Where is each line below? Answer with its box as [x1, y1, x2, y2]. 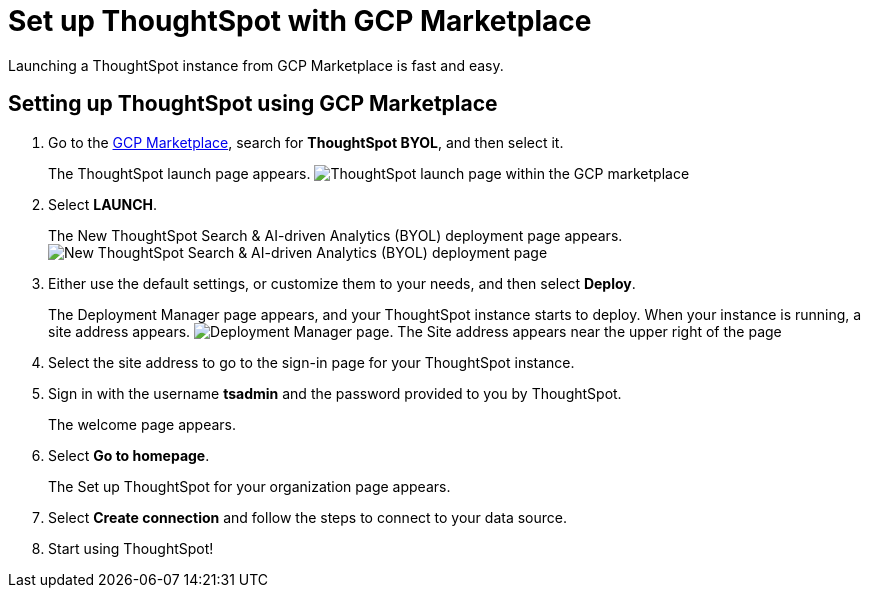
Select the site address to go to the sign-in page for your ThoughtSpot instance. [48, 353, 575, 371]
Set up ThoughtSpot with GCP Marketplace [8, 4, 592, 38]
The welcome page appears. [48, 415, 237, 433]
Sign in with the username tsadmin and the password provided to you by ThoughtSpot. [48, 384, 622, 402]
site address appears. [48, 322, 191, 340]
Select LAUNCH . [48, 195, 158, 213]
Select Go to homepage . [48, 446, 210, 464]
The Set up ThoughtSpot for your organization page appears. [48, 477, 451, 495]
